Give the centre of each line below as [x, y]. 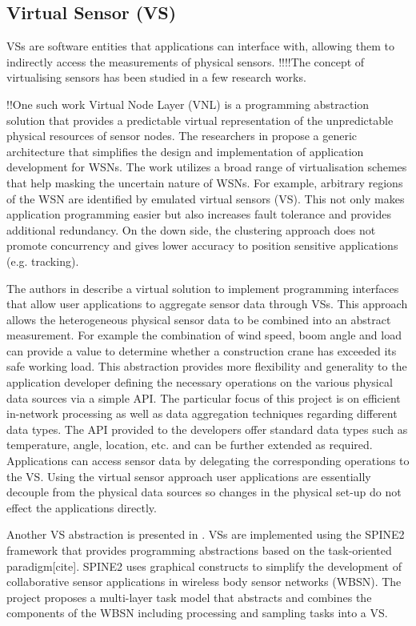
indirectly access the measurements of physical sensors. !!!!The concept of [186, 61]
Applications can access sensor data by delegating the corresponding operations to [208, 461]
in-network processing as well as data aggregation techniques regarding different [202, 413]
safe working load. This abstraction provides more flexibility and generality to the [207, 366]
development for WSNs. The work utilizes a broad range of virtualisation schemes [207, 167]
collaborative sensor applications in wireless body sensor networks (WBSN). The [204, 582]
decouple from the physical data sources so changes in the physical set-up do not [204, 492]
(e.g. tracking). [43, 261]
